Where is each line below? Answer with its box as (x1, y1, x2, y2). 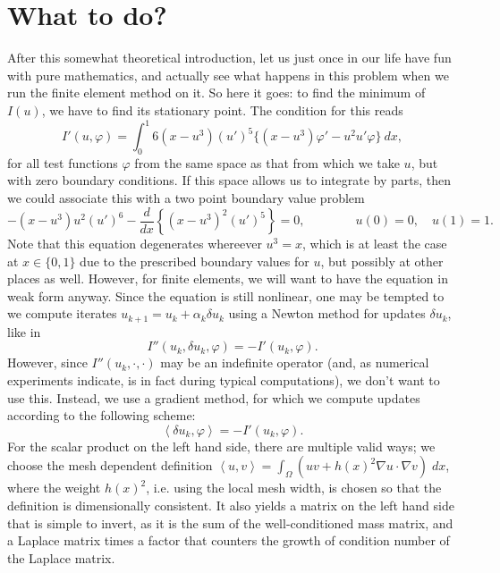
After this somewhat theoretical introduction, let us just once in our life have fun (7, 48, 452, 67)
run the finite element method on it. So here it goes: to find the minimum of (7, 83, 426, 102)
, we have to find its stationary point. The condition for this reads (41, 100, 403, 119)
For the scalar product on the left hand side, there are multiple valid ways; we (7, 436, 436, 455)
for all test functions (7, 153, 118, 172)
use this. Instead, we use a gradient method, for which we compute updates (7, 388, 420, 407)
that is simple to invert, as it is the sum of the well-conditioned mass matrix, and (7, 513, 453, 532)
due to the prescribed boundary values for (80, 251, 309, 270)
